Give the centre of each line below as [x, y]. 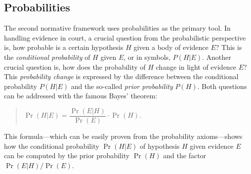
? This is [229, 47]
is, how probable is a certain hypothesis [64, 47]
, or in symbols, [147, 57]
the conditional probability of [47, 57]
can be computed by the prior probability [67, 155]
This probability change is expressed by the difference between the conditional [121, 76]
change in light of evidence [196, 66]
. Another [217, 57]
